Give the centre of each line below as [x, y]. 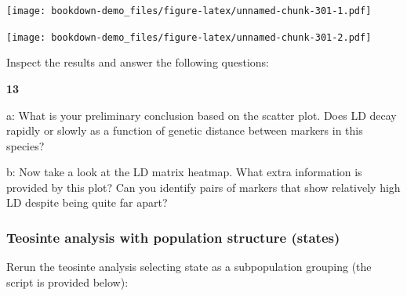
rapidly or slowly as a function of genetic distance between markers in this [185, 130]
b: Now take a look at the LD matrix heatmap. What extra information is [184, 172]
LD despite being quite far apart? [87, 202]
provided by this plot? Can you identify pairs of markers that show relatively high [203, 187]
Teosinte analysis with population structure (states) [173, 237]
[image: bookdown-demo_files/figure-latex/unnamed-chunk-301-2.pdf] [189, 37]
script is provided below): [67, 282]
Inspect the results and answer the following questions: [138, 62]
